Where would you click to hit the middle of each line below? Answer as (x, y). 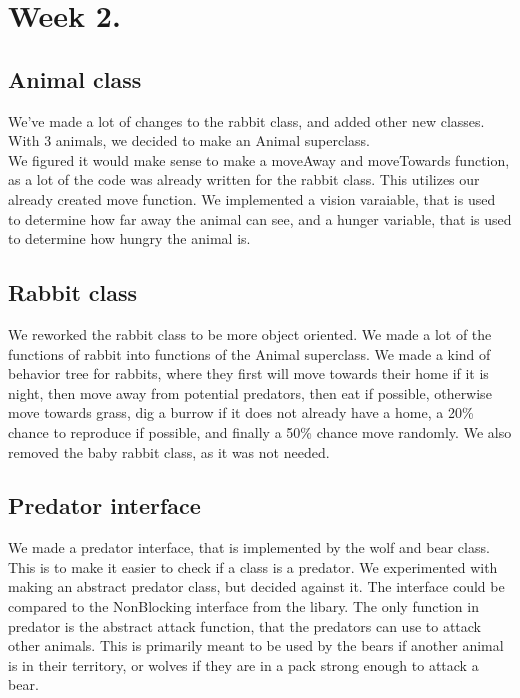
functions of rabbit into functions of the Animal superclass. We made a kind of (249, 353)
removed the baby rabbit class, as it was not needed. (169, 451)
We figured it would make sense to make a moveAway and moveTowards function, (259, 159)
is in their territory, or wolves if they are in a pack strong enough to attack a (243, 664)
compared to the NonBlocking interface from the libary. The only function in (243, 606)
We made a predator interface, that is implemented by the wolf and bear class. (249, 547)
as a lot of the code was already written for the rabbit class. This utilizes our (244, 179)
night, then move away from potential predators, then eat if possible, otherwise (250, 392)
